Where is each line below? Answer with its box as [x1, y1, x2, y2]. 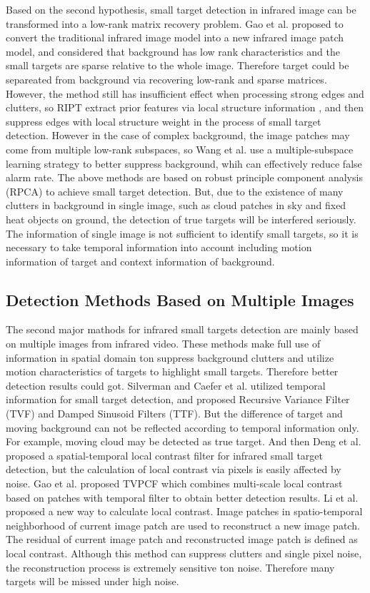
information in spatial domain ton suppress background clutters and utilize [6, 350, 334, 365]
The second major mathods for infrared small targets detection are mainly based [6, 322, 359, 337]
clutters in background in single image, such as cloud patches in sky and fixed [6, 198, 346, 213]
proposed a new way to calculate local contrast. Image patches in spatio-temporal [6, 504, 363, 519]
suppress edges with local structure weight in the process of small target [6, 113, 321, 128]
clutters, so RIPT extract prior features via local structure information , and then [6, 100, 364, 115]
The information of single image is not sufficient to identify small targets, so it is [6, 225, 359, 240]
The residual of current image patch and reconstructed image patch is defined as [6, 532, 358, 547]
